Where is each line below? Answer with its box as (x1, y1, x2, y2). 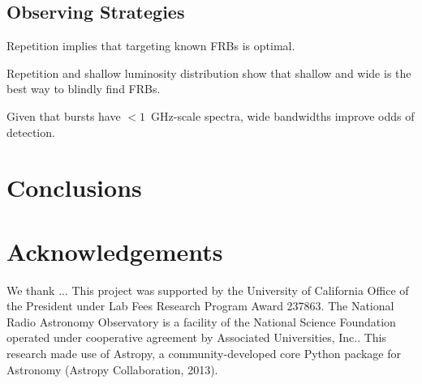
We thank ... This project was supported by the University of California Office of (6, 281, 409, 298)
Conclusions (6, 171, 142, 204)
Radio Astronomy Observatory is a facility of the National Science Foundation (6, 313, 396, 330)
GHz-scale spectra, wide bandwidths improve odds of (151, 107, 415, 124)
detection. (6, 123, 55, 140)
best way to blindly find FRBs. (6, 80, 161, 97)
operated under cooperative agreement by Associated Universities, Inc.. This (6, 329, 387, 346)
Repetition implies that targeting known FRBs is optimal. (6, 37, 295, 54)
